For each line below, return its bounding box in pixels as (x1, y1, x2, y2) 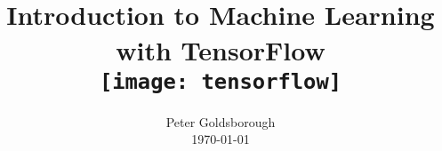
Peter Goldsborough (165, 112, 276, 131)
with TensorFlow (116, 31, 325, 68)
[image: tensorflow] (99, 68, 342, 94)
